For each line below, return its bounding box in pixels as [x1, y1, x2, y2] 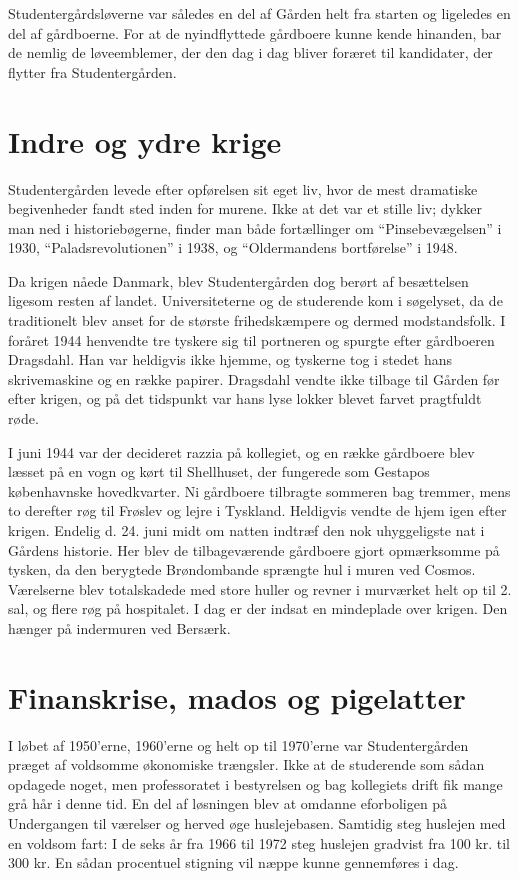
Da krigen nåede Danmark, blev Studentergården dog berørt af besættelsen [8, 270, 469, 291]
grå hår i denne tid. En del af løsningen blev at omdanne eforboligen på [8, 793, 448, 814]
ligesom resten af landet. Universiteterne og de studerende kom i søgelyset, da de [8, 290, 503, 311]
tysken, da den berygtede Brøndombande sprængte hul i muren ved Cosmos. [8, 559, 476, 580]
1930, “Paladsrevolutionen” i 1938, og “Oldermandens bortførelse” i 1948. [8, 237, 458, 258]
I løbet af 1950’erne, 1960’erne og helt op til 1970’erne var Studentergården [8, 734, 469, 755]
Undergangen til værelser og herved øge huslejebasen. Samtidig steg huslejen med [8, 813, 506, 834]
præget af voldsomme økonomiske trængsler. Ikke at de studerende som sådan [8, 754, 485, 775]
